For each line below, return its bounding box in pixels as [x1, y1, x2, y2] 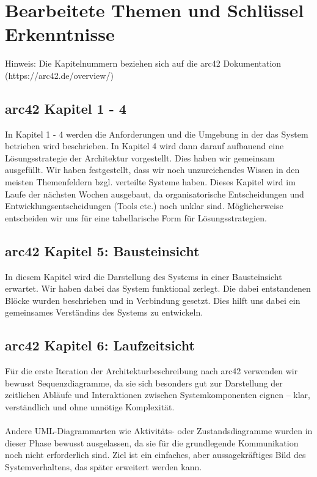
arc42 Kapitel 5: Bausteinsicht [5, 241, 200, 260]
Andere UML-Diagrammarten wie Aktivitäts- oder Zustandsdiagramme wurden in [5, 424, 313, 437]
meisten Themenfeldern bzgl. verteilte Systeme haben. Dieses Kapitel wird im [5, 176, 296, 188]
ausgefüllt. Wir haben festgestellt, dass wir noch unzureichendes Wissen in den [5, 163, 300, 176]
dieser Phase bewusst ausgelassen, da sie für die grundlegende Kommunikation [5, 436, 299, 449]
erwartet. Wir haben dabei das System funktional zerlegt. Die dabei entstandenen [5, 282, 311, 295]
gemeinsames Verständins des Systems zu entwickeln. [5, 306, 203, 319]
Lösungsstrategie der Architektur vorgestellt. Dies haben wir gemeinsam [5, 151, 275, 164]
